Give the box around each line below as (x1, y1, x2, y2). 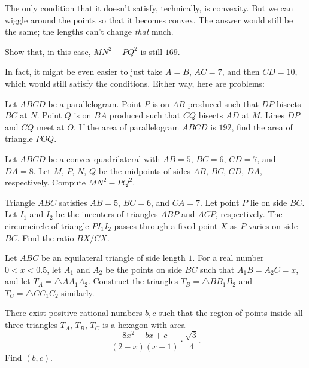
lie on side (250, 196, 287, 208)
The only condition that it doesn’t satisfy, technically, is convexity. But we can (5, 2, 293, 14)
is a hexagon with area (102, 318, 186, 331)
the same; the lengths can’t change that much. (5, 25, 174, 38)
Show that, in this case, (5, 45, 91, 57)
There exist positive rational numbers (5, 306, 143, 319)
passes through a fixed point (114, 219, 218, 232)
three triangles (5, 318, 58, 331)
